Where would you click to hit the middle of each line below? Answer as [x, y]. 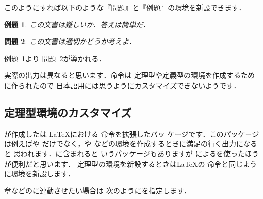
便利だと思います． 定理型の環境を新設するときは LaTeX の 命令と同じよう [134, 163]
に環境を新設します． [40, 173]
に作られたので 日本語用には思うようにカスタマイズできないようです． [122, 85]
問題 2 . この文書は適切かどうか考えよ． [70, 41]
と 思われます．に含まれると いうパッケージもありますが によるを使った [125, 153]
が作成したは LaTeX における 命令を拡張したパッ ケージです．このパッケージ [132, 133]
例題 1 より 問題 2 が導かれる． [55, 58]
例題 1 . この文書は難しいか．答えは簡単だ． [77, 24]
